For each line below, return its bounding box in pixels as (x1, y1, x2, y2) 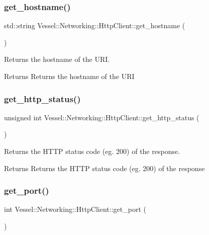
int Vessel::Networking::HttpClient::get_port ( (4, 204, 146, 214)
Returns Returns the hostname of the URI (4, 71, 135, 81)
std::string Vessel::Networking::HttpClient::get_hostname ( (4, 20, 185, 31)
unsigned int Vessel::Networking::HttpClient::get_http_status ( (4, 112, 199, 122)
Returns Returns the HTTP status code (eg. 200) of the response (4, 163, 205, 173)
